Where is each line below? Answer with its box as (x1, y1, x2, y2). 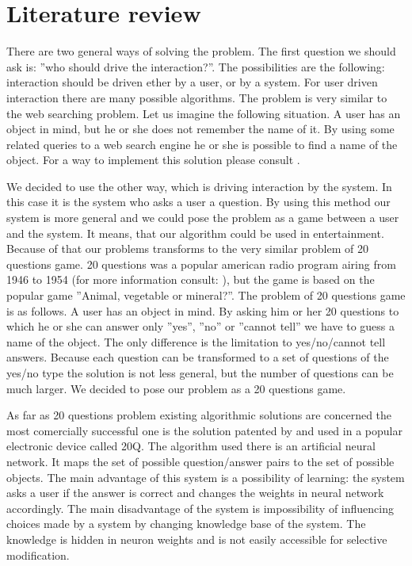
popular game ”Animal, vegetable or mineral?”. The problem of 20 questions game (6, 287, 406, 304)
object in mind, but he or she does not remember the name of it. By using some (6, 120, 395, 137)
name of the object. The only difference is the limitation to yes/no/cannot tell (6, 333, 386, 350)
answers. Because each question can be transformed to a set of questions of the (6, 349, 389, 365)
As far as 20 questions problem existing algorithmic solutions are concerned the (6, 407, 392, 423)
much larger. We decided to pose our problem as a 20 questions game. (6, 380, 346, 396)
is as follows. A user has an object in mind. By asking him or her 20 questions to (6, 302, 399, 319)
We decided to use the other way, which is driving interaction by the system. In (6, 178, 392, 194)
